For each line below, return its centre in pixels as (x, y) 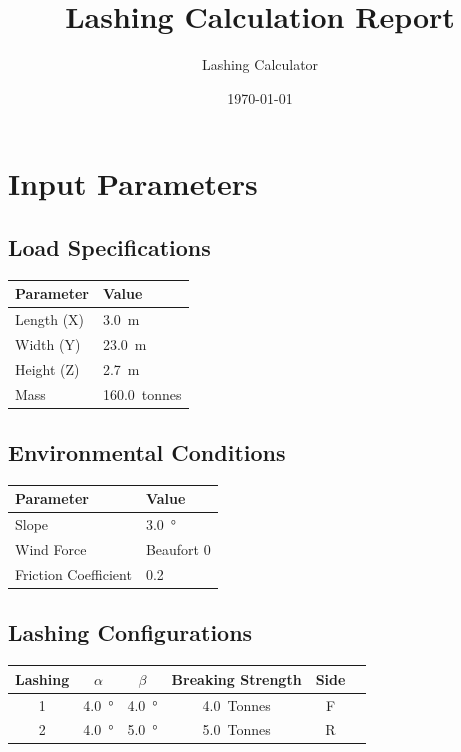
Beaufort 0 (178, 549)
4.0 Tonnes (236, 704)
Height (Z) (47, 368)
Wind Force (51, 549)
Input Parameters (133, 183)
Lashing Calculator (260, 64)
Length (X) (50, 319)
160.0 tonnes (142, 393)
